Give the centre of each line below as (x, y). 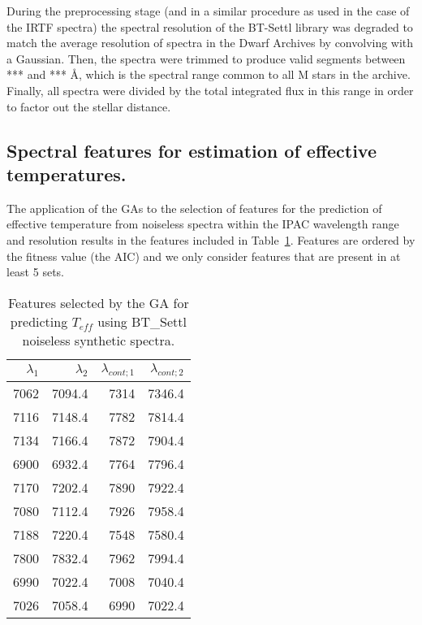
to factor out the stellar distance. (89, 106)
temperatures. (67, 174)
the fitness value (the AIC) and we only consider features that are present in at (204, 256)
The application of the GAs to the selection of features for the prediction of (194, 208)
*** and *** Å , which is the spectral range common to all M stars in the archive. (209, 74)
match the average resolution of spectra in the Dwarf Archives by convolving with (210, 43)
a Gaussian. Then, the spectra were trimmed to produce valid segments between (206, 58)
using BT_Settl (142, 321)
